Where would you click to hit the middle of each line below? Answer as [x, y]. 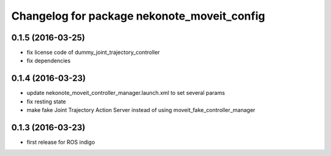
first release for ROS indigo [61, 142]
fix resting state [47, 102]
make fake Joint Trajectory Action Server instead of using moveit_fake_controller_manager [141, 110]
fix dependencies [48, 61]
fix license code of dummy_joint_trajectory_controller [93, 53]
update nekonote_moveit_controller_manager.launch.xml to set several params [126, 93]
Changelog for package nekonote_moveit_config [138, 16]
